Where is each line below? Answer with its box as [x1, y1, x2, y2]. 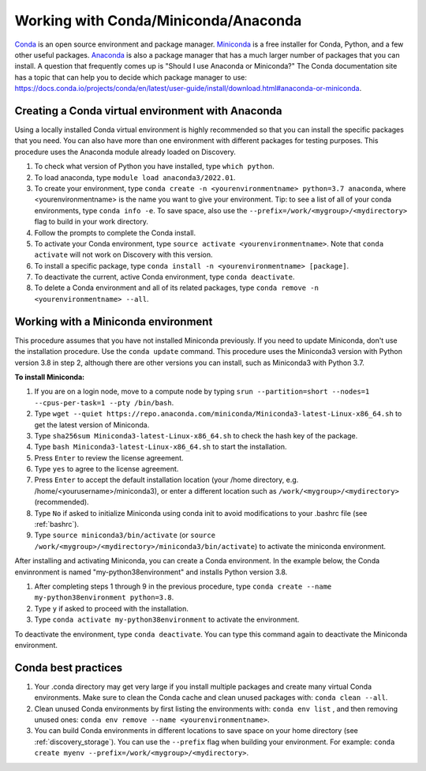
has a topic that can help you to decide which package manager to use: [14, 72, 248, 82]
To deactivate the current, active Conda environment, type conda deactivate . [34, 273, 295, 282]
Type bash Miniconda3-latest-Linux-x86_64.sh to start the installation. [34, 442, 287, 452]
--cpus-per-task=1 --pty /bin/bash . [34, 397, 174, 407]
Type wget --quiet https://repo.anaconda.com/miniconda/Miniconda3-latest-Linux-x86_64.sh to [34, 409, 402, 419]
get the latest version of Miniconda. [34, 419, 150, 430]
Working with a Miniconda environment [14, 314, 213, 328]
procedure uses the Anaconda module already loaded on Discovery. [14, 147, 237, 156]
